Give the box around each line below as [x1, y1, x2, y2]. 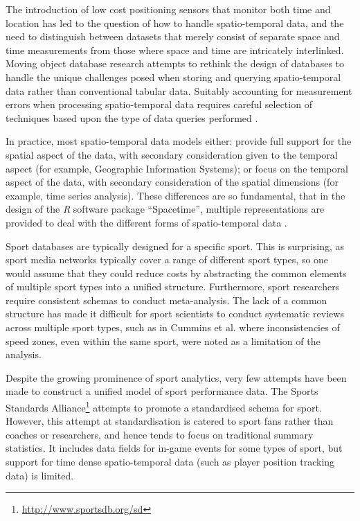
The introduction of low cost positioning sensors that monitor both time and [6, 2, 331, 16]
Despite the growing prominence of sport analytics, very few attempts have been [6, 370, 347, 385]
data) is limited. [6, 468, 74, 482]
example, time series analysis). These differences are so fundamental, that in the [6, 188, 345, 202]
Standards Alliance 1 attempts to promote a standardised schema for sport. [6, 398, 322, 414]
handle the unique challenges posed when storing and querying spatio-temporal [6, 69, 341, 84]
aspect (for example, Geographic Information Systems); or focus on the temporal [6, 161, 348, 175]
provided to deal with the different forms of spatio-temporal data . [6, 215, 287, 229]
